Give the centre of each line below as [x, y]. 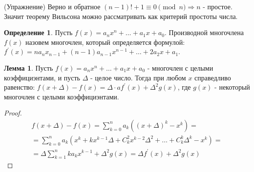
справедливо [213, 77]
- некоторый [232, 87]
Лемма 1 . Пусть [29, 67]
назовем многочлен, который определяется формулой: [105, 42]
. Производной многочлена [204, 32]
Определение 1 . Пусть [38, 32]
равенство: [20, 87]
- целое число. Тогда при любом [138, 77]
